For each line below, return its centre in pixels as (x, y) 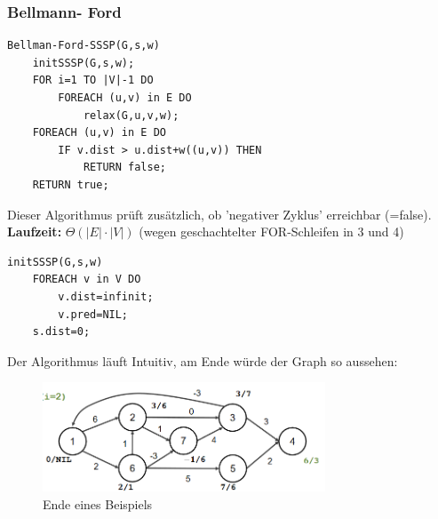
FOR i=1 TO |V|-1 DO (93, 80)
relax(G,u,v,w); (131, 115)
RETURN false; (124, 168)
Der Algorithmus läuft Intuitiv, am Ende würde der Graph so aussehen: (203, 360)
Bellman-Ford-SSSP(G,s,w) (84, 46)
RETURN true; (71, 184)
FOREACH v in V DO (87, 279)
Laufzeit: (35, 232)
